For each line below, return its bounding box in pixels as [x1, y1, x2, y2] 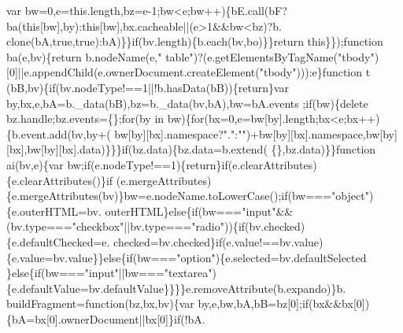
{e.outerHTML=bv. [6, 202, 102, 219]
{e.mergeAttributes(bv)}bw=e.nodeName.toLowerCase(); [6, 187, 282, 204]
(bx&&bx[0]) [309, 295, 370, 312]
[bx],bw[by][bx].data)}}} [6, 141, 122, 157]
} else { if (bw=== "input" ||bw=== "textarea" [6, 265, 213, 281]
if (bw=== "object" [281, 187, 369, 204]
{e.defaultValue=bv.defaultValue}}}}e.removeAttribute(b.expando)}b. [6, 279, 346, 296]
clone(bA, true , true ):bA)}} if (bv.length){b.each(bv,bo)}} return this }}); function [6, 33, 383, 50]
